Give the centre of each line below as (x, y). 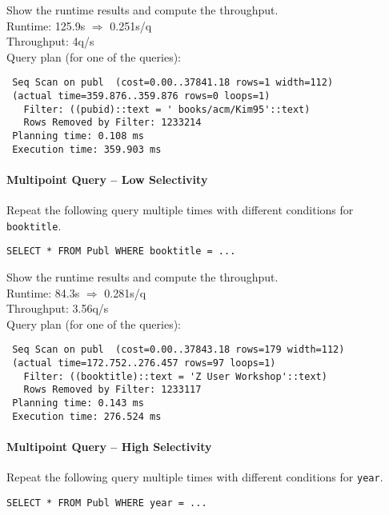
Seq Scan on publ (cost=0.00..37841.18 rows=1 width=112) (173, 83)
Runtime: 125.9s (46, 25)
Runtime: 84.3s (43, 292)
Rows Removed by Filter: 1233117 (112, 390)
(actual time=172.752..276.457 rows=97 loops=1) (144, 363)
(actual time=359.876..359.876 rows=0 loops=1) (141, 96)
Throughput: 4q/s (50, 41)
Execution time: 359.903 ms (87, 149)
